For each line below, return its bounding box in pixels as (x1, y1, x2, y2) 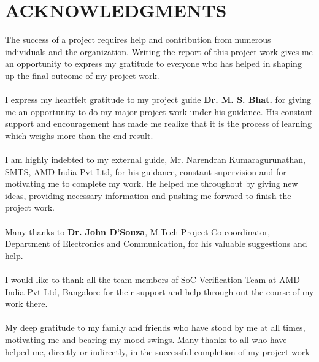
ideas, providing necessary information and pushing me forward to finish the (5, 189, 291, 202)
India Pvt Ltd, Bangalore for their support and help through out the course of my (5, 285, 314, 298)
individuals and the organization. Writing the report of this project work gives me (5, 45, 313, 58)
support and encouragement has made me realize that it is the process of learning (5, 117, 312, 130)
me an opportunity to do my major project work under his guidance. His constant (5, 105, 313, 118)
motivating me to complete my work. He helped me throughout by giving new (5, 177, 298, 190)
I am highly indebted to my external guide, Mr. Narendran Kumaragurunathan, (5, 153, 306, 166)
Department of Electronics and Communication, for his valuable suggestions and (5, 237, 307, 250)
